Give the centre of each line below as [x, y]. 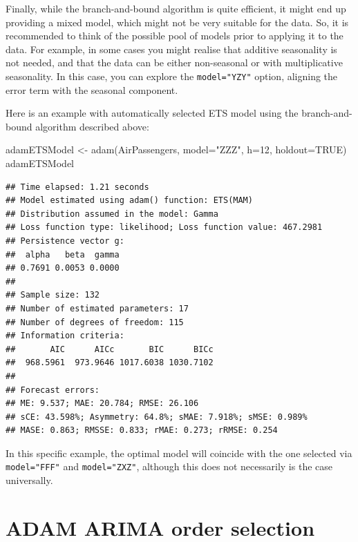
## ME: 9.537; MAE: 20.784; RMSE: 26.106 [102, 404]
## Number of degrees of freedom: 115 [95, 322]
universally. [29, 480]
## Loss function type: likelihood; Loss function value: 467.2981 [164, 228]
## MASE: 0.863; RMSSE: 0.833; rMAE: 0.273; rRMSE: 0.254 [142, 430]
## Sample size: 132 [53, 295]
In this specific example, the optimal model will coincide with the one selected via [179, 453]
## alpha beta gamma [63, 254]
